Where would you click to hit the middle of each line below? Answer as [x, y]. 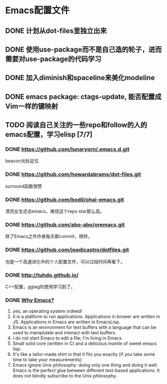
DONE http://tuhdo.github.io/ [42, 275]
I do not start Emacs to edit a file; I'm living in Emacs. [68, 338]
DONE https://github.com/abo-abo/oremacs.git [65, 225]
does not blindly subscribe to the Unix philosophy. [65, 376]
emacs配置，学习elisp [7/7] [49, 135]
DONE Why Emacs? [30, 300]
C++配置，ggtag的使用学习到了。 [40, 287]
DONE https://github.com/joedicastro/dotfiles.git [67, 250]
